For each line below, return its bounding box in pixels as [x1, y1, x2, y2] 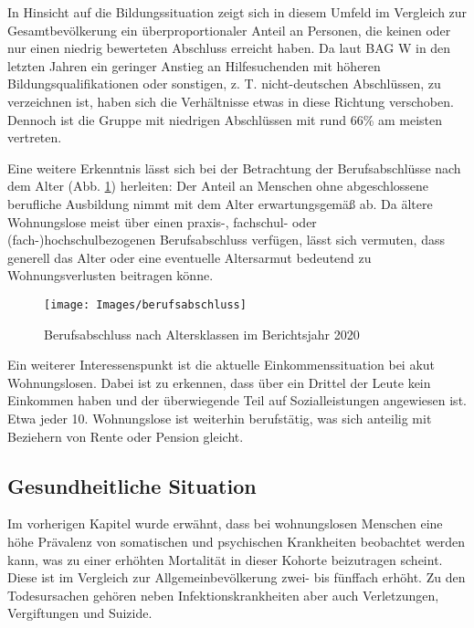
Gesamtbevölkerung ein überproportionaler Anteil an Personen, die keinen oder [7, 20, 451, 39]
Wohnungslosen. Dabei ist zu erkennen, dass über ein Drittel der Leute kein [7, 372, 431, 392]
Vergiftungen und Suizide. [7, 603, 153, 623]
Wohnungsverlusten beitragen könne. [7, 266, 214, 285]
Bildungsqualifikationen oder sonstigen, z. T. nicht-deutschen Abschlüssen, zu [7, 74, 441, 93]
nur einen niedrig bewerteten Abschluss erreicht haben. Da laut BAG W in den [7, 38, 451, 58]
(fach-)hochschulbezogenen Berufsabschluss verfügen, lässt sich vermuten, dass [7, 230, 445, 249]
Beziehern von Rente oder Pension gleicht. [7, 426, 244, 445]
